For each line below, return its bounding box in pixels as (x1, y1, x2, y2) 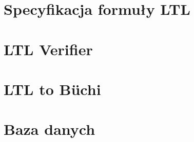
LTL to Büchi (4, 78, 101, 99)
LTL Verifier (4, 38, 93, 59)
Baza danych (4, 119, 95, 139)
